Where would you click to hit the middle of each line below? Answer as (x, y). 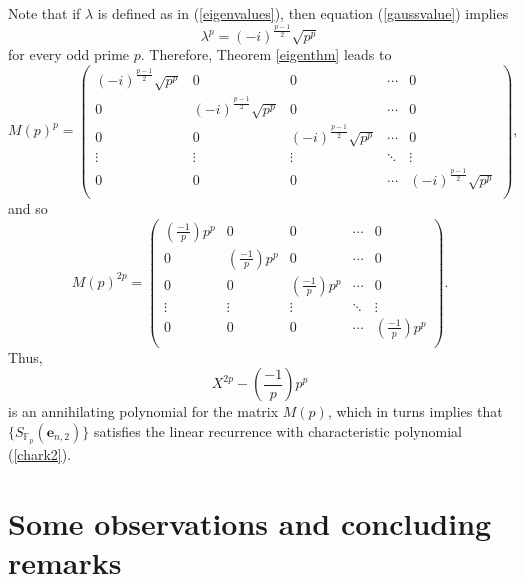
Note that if (44, 13)
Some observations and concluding (250, 522)
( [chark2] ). (40, 453)
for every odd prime (69, 54)
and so (28, 207)
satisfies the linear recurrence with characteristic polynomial (277, 430)
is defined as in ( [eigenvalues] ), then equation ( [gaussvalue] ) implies (303, 13)
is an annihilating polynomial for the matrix (143, 411)
